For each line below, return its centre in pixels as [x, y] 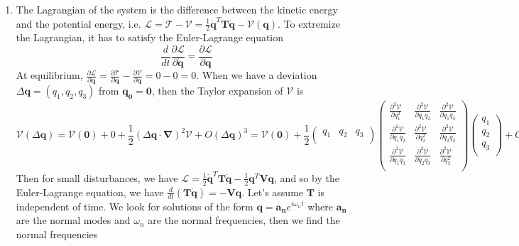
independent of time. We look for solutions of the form [135, 206]
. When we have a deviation [257, 75]
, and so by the [307, 177]
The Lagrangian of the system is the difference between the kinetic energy [177, 9]
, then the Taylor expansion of [217, 91]
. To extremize [309, 23]
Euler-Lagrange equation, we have [90, 192]
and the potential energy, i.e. [78, 23]
